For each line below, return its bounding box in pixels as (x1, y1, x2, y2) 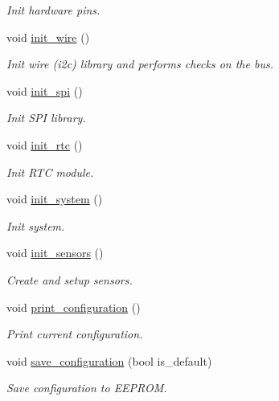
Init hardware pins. (6, 2, 101, 18)
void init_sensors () (6, 244, 104, 261)
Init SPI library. (6, 109, 86, 126)
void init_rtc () (6, 136, 83, 153)
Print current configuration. (6, 325, 143, 342)
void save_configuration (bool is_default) (6, 352, 212, 369)
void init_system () (6, 190, 103, 207)
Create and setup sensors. (6, 271, 133, 288)
